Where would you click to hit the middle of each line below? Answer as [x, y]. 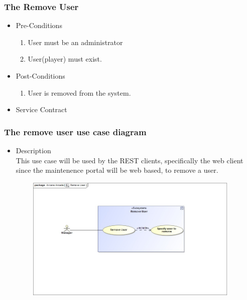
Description [33, 150]
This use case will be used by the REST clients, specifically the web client [130, 160]
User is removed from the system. [79, 92]
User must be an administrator [75, 42]
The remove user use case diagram [75, 131]
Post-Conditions [40, 76]
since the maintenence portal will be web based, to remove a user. [117, 170]
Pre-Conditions [39, 25]
